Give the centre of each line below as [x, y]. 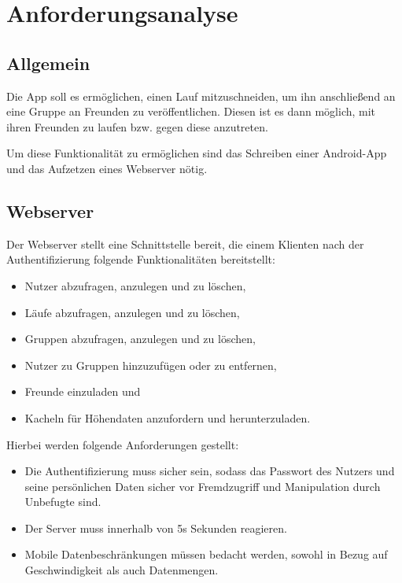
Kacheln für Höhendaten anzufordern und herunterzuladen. [168, 417]
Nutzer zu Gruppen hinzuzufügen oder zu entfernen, [151, 365]
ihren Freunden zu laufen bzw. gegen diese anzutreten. [137, 126]
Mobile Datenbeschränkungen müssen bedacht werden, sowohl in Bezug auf [206, 554]
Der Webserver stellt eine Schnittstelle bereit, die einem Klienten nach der [185, 244]
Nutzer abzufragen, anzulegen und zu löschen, [135, 285]
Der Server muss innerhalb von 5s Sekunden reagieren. [156, 528]
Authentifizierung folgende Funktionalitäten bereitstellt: [141, 259]
